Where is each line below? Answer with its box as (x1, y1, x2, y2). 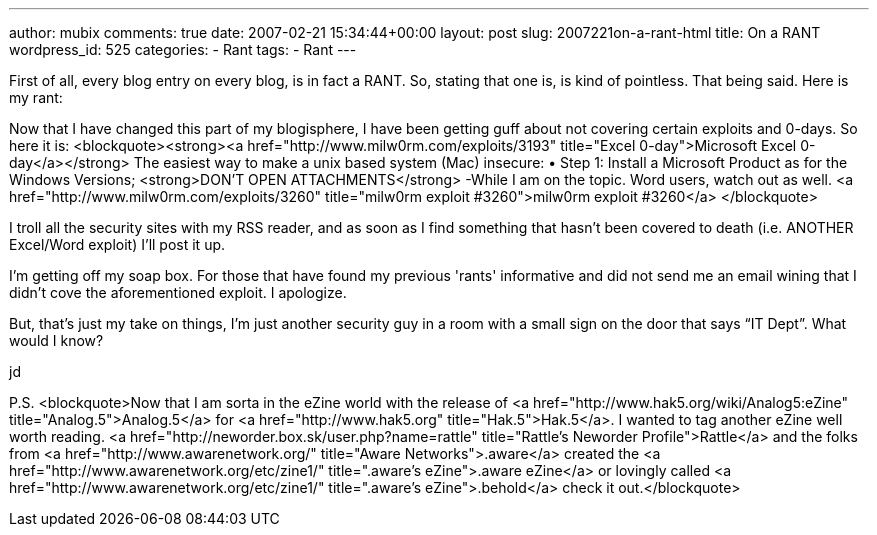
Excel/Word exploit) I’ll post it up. (9, 236, 226, 253)
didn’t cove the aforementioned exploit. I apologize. (9, 284, 347, 301)
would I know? (9, 332, 104, 349)
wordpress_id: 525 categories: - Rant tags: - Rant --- (9, 41, 357, 58)
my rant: (9, 89, 63, 106)
